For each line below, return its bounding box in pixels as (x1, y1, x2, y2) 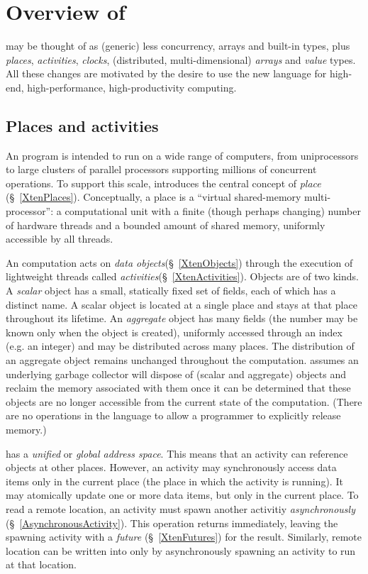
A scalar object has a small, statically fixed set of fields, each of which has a (6, 283, 336, 298)
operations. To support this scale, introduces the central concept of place (6, 175, 321, 190)
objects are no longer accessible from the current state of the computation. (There (6, 394, 362, 409)
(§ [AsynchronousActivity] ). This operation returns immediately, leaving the (6, 515, 338, 530)
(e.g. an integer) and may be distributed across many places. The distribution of (6, 338, 355, 353)
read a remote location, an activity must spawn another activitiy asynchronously (6, 501, 355, 516)
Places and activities (6, 114, 159, 136)
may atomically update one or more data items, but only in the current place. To (6, 487, 359, 502)
